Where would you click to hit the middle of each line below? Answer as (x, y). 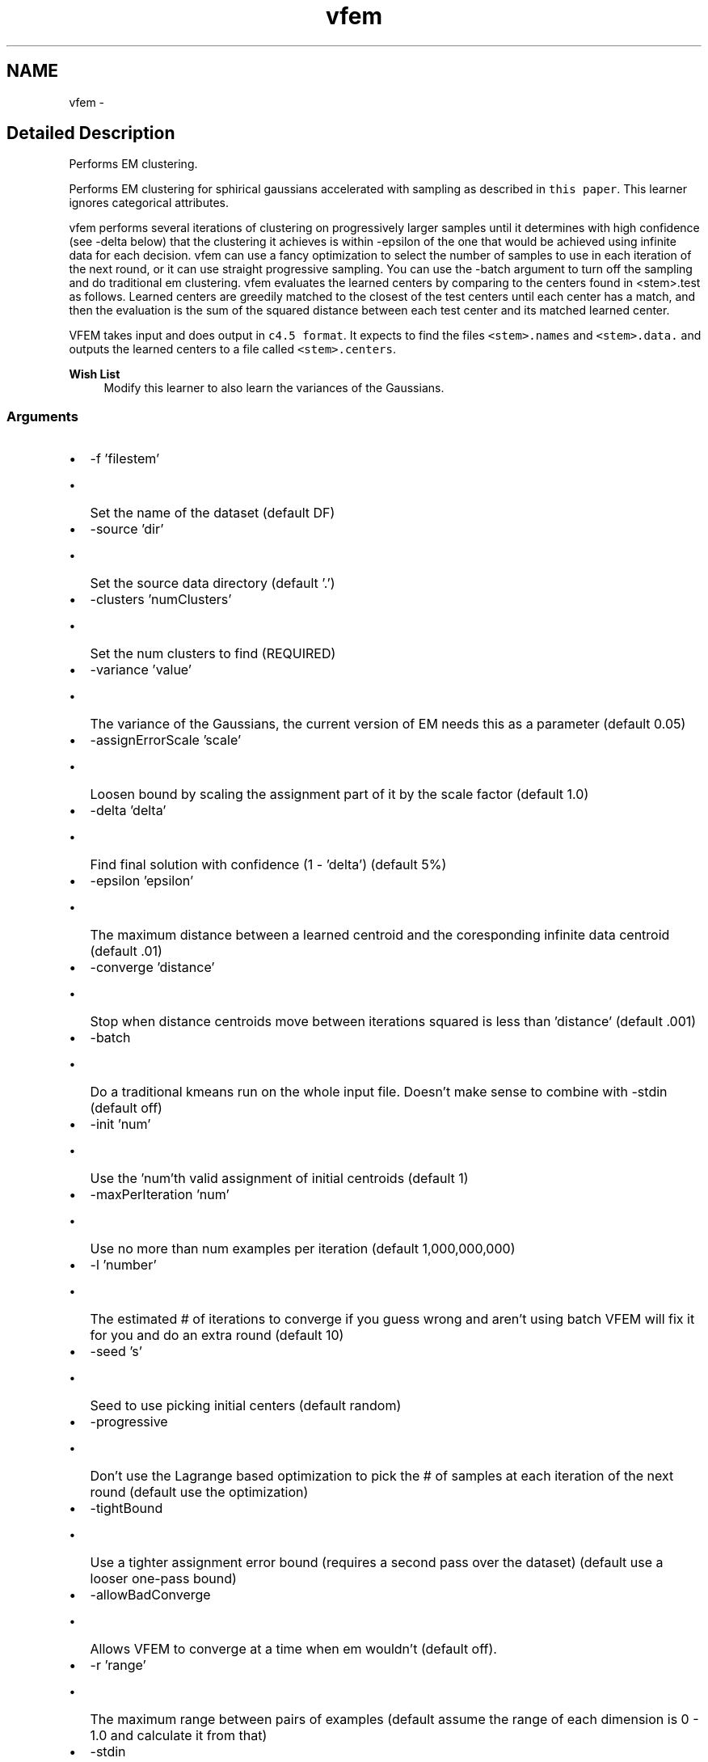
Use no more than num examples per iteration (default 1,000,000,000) (303, 1249)
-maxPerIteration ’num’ (160, 1195)
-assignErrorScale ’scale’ (166, 740)
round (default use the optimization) (199, 1492)
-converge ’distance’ (152, 968)
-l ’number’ (123, 1265)
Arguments (42, 416)
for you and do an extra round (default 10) (217, 1335)
